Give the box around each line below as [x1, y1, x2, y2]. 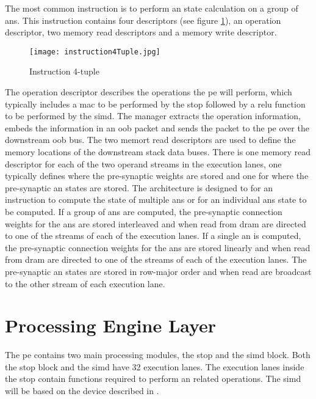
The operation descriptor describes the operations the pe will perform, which [5, 86, 292, 98]
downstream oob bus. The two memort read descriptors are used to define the [5, 133, 296, 146]
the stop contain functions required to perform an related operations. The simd [5, 372, 301, 385]
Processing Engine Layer [5, 313, 217, 338]
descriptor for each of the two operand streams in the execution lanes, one [5, 157, 282, 170]
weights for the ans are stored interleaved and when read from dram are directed [5, 217, 306, 230]
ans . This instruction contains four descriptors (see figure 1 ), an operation [5, 13, 281, 26]
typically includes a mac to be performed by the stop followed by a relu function [5, 97, 306, 110]
